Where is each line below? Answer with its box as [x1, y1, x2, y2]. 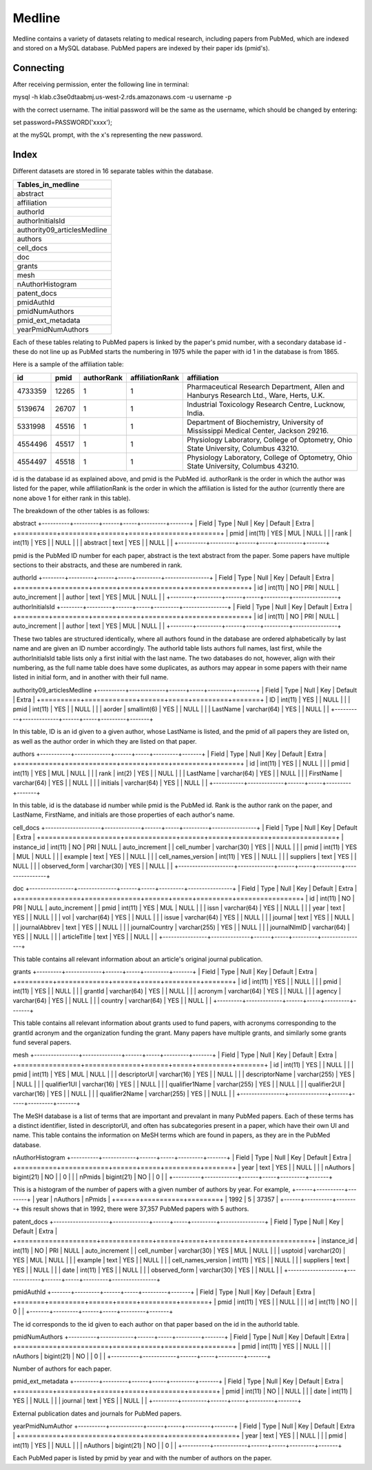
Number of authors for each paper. [12, 1364, 112, 1373]
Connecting [12, 62, 65, 74]
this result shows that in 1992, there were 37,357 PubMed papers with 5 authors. [21, 1204, 249, 1213]
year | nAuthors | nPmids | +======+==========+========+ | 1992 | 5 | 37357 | [35, 1195, 279, 1203]
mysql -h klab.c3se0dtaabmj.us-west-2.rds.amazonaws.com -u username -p [12, 93, 232, 101]
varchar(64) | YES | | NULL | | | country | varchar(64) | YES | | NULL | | [12, 997, 212, 1005]
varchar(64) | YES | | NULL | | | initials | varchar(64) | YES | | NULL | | [12, 779, 208, 787]
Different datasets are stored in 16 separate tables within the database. [12, 167, 214, 175]
